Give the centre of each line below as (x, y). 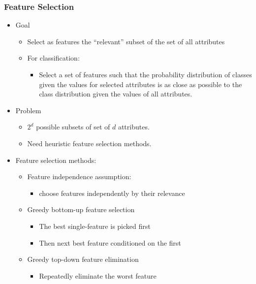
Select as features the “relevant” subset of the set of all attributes (126, 41)
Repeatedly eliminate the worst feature (98, 275)
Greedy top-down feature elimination (83, 259)
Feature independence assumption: (79, 176)
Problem (28, 110)
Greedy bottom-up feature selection (81, 209)
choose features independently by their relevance (112, 193)
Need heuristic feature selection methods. (89, 143)
